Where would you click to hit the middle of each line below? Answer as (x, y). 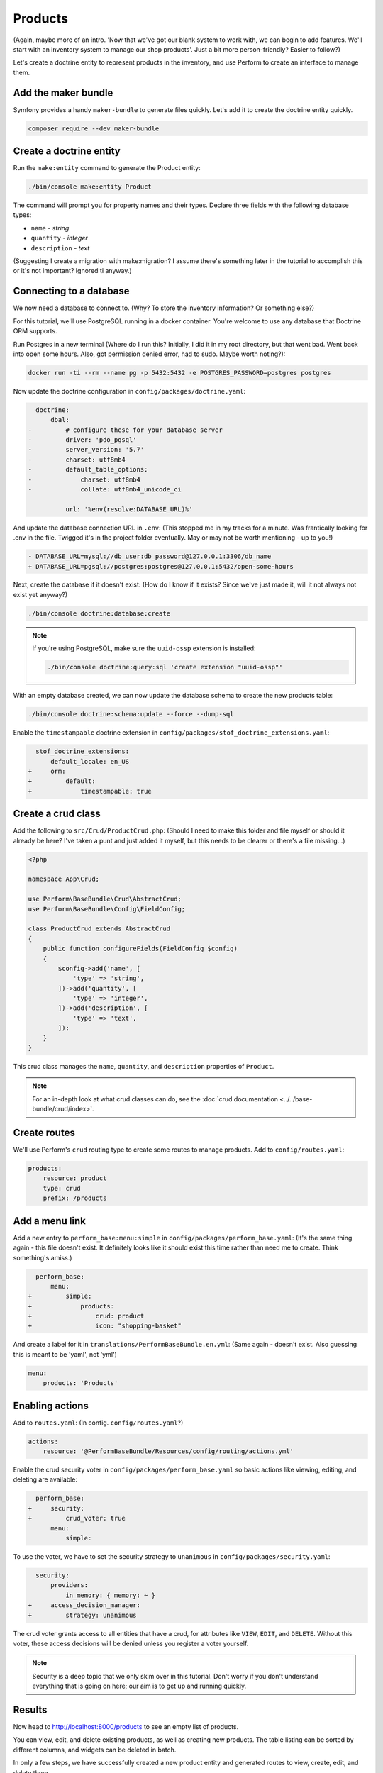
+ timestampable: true (90, 791)
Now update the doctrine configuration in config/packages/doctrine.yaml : (129, 391)
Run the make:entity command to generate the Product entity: (107, 168)
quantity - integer (59, 238)
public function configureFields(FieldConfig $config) (140, 949)
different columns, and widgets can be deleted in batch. (95, 1750)
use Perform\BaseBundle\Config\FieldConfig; (107, 909)
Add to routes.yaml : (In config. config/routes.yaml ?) (98, 1423)
